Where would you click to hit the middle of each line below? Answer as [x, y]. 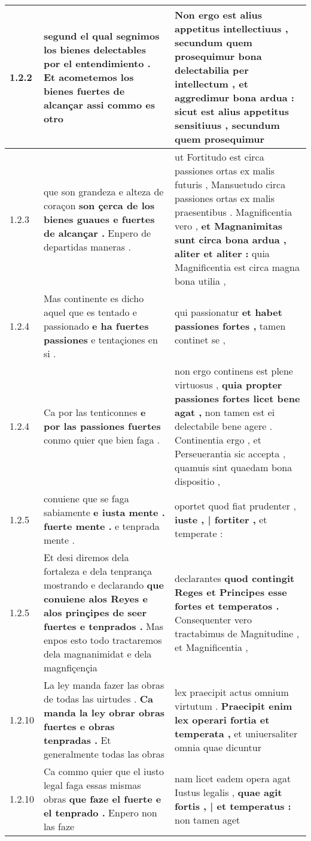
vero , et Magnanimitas [228, 226]
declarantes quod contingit [234, 578]
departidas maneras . [87, 246]
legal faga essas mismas [92, 785]
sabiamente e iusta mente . [104, 512]
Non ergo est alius [218, 15]
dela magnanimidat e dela [97, 654]
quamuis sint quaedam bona [233, 467]
